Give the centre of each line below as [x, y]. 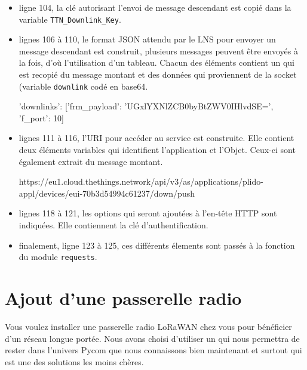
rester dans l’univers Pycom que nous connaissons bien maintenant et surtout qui [153, 350]
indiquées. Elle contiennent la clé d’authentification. [113, 225]
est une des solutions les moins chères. [74, 361]
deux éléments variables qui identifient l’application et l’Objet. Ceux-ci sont [157, 150]
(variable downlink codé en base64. [83, 86]
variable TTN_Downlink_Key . [70, 19]
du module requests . [58, 257]
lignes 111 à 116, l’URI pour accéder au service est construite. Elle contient [156, 138]
